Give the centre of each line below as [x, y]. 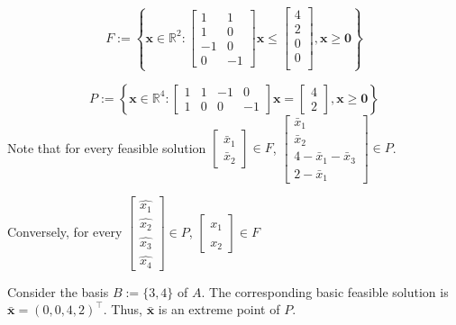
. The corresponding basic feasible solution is [325, 291]
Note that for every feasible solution [107, 147]
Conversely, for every [65, 231]
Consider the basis [58, 291]
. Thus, [123, 309]
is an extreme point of [219, 309]
